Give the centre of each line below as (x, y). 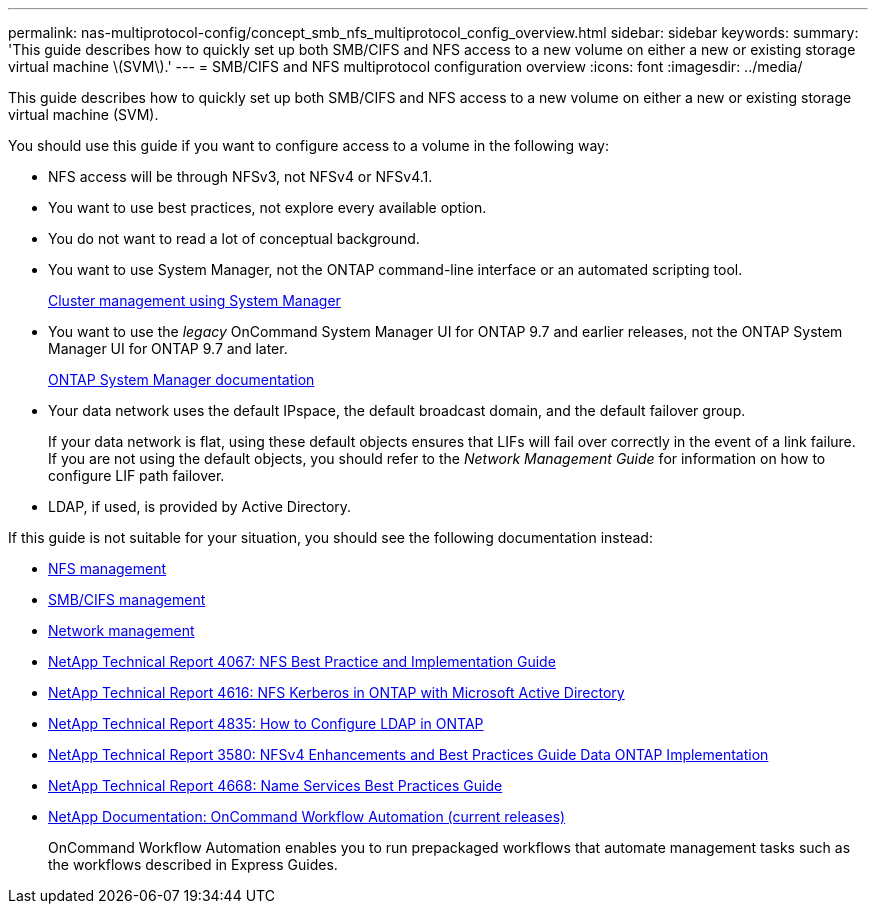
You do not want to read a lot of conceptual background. (234, 238)
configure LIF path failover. (136, 475)
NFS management (107, 568)
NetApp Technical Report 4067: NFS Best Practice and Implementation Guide (302, 661)
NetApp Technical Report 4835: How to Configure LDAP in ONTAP (266, 723)
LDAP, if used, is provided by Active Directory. (200, 506)
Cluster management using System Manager (194, 300)
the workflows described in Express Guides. (193, 864)
